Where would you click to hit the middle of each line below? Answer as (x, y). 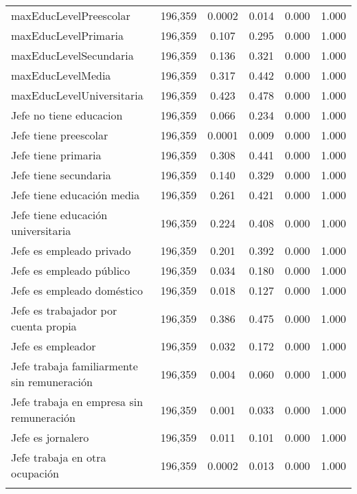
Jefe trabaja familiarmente (74, 366)
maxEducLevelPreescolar (71, 15)
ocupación (35, 473)
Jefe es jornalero (50, 437)
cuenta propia (44, 326)
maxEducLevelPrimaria (67, 35)
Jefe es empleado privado (71, 250)
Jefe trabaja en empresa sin (77, 402)
